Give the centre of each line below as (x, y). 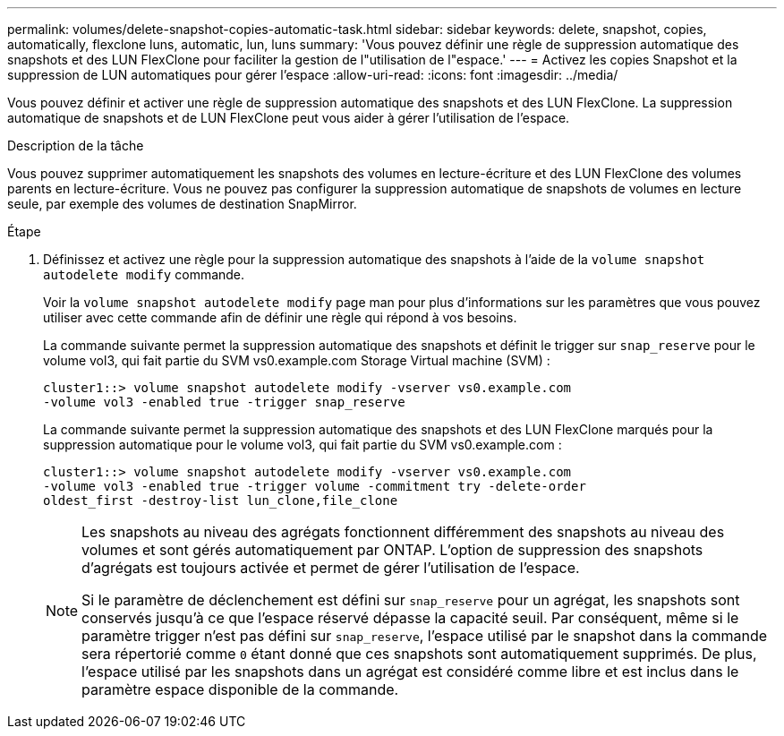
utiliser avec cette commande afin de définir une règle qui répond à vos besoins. (280, 317)
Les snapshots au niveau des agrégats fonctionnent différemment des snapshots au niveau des (403, 532)
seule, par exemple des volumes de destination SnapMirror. (182, 204)
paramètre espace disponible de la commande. (240, 689)
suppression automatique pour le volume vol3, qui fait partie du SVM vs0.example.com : (303, 445)
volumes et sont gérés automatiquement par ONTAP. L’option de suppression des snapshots (392, 550)
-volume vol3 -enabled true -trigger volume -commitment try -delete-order (315, 486)
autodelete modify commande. (144, 274)
